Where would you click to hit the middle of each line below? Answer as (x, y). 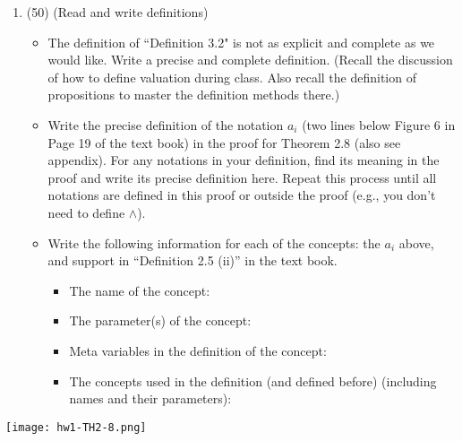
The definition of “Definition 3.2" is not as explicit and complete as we (241, 42)
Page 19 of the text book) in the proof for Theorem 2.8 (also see (224, 142)
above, (416, 242)
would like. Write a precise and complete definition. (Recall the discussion (250, 60)
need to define (86, 212)
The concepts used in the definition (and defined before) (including (253, 380)
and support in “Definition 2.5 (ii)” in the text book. (192, 260)
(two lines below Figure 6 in (379, 124)
